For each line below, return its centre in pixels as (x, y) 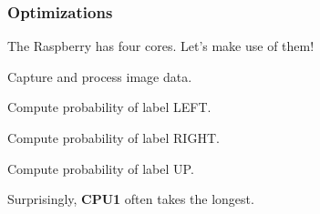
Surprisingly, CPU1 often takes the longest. (131, 199)
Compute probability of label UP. (101, 168)
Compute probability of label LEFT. (109, 107)
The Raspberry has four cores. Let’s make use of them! (161, 46)
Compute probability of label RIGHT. (114, 138)
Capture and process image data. (100, 76)
